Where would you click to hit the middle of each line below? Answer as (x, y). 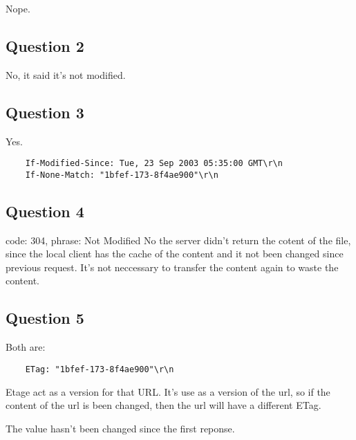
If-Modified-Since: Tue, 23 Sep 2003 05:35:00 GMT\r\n (154, 164)
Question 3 (45, 112)
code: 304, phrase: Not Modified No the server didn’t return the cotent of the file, (178, 240)
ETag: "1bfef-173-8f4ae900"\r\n (100, 369)
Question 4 (45, 211)
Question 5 (45, 318)
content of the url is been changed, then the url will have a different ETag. (163, 405)
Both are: (26, 347)
